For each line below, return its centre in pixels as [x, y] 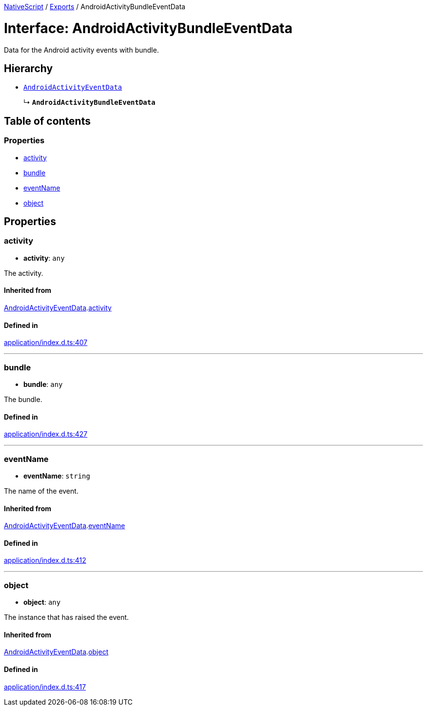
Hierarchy [29, 68]
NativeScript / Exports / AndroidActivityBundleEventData [95, 7]
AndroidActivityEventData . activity [58, 308]
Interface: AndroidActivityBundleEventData [148, 28]
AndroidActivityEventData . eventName [65, 526]
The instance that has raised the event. [67, 617]
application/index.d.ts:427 [46, 434]
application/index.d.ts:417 [45, 687]
